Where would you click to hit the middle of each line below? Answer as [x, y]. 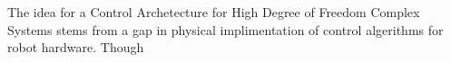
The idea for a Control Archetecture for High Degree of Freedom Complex [214, 12]
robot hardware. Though [76, 47]
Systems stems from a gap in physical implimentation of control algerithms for [225, 29]
